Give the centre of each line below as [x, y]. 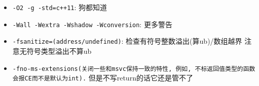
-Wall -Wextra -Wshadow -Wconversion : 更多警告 [92, 24]
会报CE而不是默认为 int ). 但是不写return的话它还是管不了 [103, 78]
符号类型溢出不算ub [59, 51]
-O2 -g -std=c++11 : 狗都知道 [60, 7]
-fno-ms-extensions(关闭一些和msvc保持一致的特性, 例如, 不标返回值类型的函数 [134, 69]
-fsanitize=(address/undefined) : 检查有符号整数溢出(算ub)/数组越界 [127, 41]
